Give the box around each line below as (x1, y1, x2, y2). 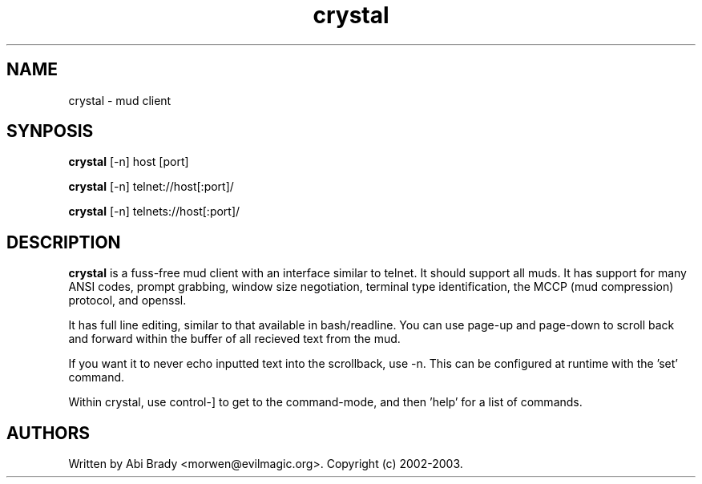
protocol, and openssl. (68, 293, 187, 308)
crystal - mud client (68, 93, 171, 107)
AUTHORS (6, 422, 91, 443)
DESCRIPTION (6, 232, 121, 252)
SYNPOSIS (6, 121, 94, 142)
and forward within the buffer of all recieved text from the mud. (68, 332, 401, 346)
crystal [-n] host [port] (68, 155, 189, 169)
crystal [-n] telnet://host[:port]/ (68, 179, 234, 194)
